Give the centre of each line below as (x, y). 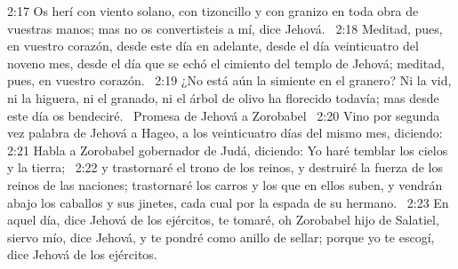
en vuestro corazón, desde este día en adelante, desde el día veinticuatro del (213, 46)
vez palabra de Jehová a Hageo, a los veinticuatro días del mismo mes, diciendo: (225, 133)
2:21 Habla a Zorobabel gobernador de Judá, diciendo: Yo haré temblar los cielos (228, 150)
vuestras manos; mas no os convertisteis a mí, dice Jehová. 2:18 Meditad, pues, (225, 28)
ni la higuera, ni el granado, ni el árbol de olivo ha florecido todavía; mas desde (223, 97)
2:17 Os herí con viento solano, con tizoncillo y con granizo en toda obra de (213, 11)
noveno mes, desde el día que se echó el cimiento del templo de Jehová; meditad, (226, 63)
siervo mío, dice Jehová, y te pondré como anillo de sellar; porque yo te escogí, (221, 237)
